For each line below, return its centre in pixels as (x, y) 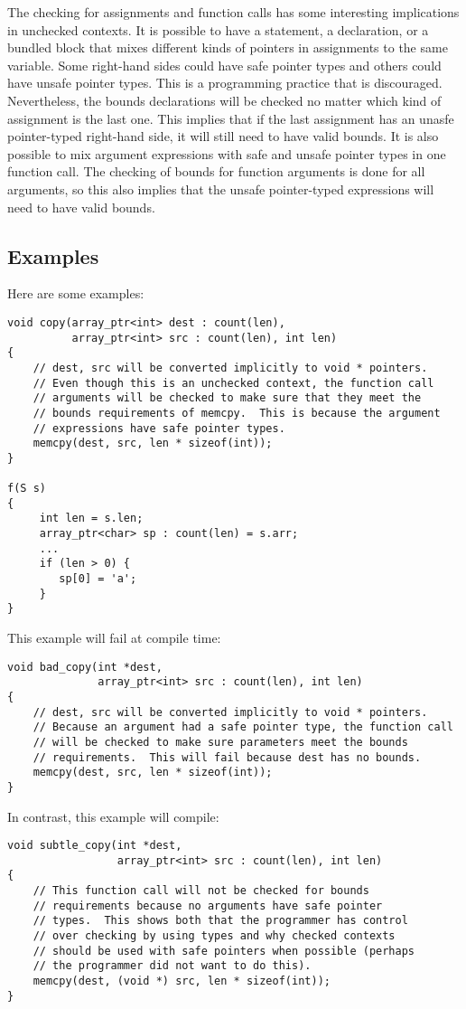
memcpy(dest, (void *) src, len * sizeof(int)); (182, 981)
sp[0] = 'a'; (98, 579)
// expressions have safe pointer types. (159, 428)
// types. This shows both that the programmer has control (220, 921)
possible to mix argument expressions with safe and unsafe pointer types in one (227, 153)
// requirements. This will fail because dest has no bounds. (227, 757)
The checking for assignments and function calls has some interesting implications (233, 12)
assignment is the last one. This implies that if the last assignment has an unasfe (231, 118)
